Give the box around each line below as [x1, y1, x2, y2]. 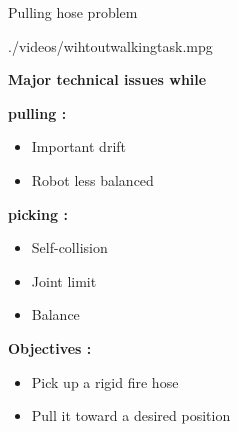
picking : [8, 203, 68, 224]
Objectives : [8, 337, 92, 358]
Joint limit [31, 270, 97, 291]
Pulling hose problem [8, 2, 138, 22]
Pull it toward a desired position [31, 405, 231, 426]
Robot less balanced [31, 169, 154, 190]
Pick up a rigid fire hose [31, 371, 179, 392]
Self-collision [31, 237, 108, 258]
